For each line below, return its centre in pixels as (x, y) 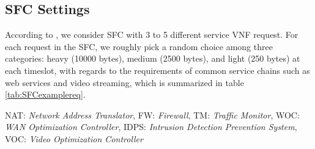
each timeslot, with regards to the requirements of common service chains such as (157, 70)
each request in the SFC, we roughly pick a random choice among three (139, 46)
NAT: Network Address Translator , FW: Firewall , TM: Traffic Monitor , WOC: (152, 114)
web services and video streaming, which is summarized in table (124, 82)
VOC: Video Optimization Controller (74, 138)
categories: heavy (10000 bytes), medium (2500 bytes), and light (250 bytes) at (153, 58)
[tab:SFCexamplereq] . (45, 94)
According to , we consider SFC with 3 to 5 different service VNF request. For (152, 35)
